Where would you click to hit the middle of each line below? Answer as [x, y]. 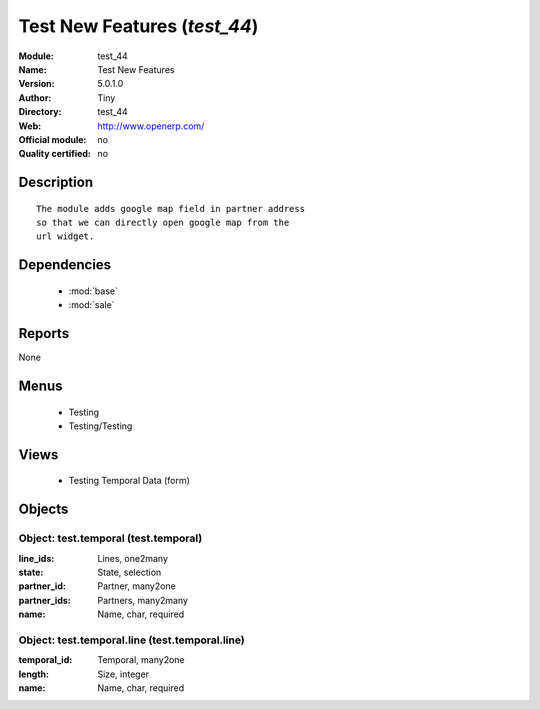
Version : [36, 84]
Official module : [52, 139]
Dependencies [65, 265]
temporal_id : [45, 660]
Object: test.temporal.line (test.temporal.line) [131, 640]
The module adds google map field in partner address [170, 208]
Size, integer [123, 674]
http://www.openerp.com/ [151, 126]
